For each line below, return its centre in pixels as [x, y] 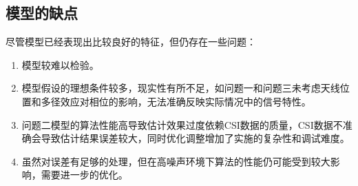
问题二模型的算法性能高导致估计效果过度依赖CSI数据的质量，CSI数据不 [182, 124]
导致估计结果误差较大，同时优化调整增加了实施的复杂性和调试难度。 [195, 138]
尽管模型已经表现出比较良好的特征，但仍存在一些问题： [131, 42]
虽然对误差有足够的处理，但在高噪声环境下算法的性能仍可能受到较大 [176, 161]
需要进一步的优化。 [84, 175]
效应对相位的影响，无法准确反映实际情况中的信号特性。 [186, 101]
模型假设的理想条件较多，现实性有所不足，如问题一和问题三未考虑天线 [181, 88]
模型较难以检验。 [60, 64]
